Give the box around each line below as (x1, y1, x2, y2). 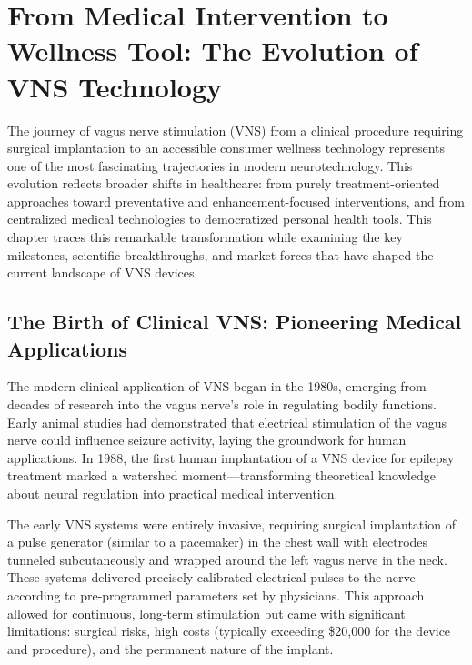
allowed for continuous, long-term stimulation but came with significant (7, 603, 406, 622)
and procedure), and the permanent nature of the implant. (7, 639, 334, 658)
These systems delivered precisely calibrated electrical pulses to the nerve (7, 568, 416, 587)
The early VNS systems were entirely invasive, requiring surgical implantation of (7, 514, 456, 533)
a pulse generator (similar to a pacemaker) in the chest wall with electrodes (7, 532, 428, 551)
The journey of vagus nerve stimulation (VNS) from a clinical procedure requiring (7, 120, 464, 139)
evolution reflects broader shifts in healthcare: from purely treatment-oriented (7, 174, 440, 193)
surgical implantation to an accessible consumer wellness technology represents (7, 138, 445, 157)
